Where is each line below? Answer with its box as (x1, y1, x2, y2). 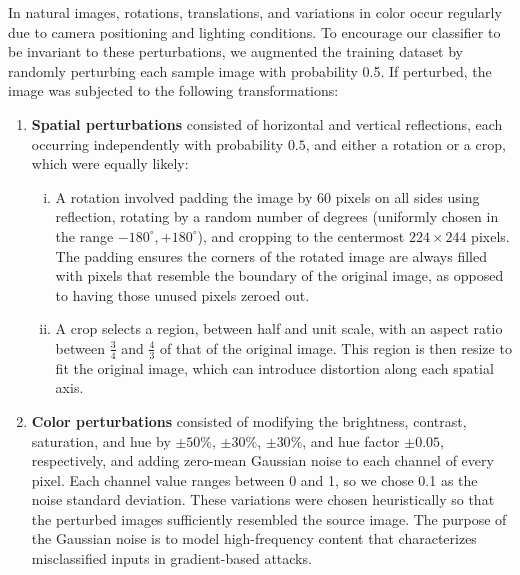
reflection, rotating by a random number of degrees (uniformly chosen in (55, 206, 499, 227)
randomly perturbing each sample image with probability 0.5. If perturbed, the (8, 60, 492, 81)
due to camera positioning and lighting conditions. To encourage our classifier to (8, 21, 501, 42)
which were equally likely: (31, 153, 189, 174)
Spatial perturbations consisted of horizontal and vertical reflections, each (31, 113, 503, 134)
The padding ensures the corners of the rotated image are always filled (55, 245, 487, 266)
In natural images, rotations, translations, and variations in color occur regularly (8, 2, 502, 22)
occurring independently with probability (31, 133, 284, 154)
